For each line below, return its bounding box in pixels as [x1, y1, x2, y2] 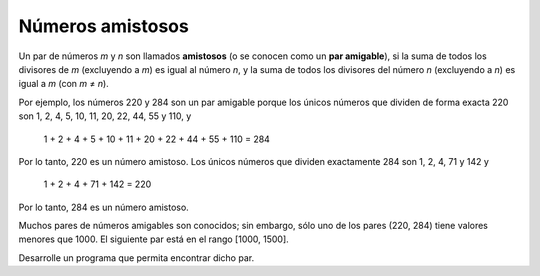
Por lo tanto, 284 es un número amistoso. [18, 201, 189, 213]
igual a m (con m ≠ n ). [18, 78, 109, 90]
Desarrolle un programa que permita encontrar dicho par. [18, 251, 255, 264]
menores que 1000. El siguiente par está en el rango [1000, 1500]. [18, 233, 289, 245]
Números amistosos [18, 15, 189, 37]
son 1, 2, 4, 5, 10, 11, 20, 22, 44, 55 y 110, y [18, 110, 192, 122]
